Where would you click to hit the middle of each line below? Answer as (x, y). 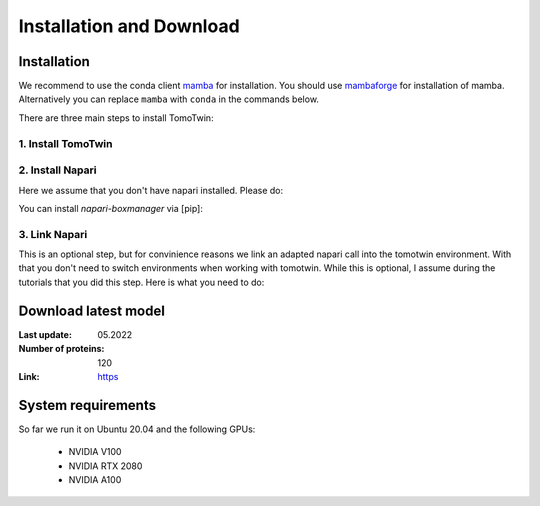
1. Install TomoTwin (65, 143)
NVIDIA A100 (95, 480)
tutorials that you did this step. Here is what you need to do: (141, 282)
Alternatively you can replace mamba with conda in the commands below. (169, 99)
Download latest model (91, 310)
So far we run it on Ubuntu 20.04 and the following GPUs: (137, 429)
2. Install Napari (57, 170)
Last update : (45, 334)
